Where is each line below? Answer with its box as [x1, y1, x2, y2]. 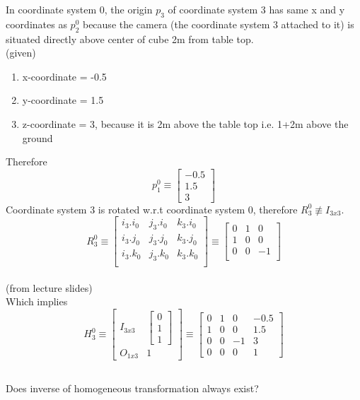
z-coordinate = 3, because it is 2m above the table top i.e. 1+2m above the [22, 116, 349, 131]
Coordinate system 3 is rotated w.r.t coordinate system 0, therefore [6, 201, 298, 216]
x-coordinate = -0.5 [22, 69, 107, 83]
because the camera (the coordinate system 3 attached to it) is [82, 16, 354, 31]
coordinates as [6, 16, 67, 31]
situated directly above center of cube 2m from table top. [6, 31, 254, 46]
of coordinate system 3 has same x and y [168, 2, 345, 16]
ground [22, 130, 53, 145]
